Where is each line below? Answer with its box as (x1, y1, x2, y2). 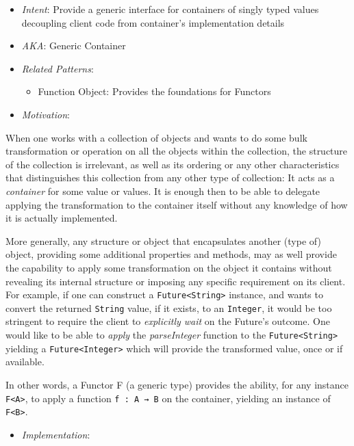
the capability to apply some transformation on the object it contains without (5, 260, 332, 274)
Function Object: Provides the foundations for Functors (38, 84, 271, 99)
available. (5, 354, 45, 369)
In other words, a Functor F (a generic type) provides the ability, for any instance (5, 377, 349, 391)
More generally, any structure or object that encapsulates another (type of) (5, 233, 321, 248)
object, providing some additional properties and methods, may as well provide (5, 247, 337, 261)
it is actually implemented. (5, 211, 118, 225)
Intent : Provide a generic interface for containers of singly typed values (21, 2, 319, 16)
